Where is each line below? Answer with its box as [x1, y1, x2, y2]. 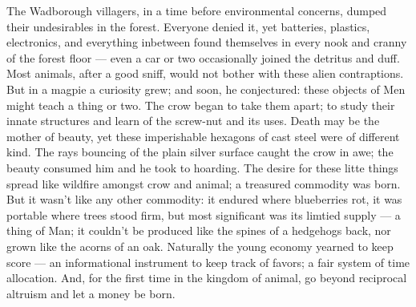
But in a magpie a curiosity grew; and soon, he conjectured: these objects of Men [6, 80, 406, 97]
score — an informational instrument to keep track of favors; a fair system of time [6, 253, 410, 270]
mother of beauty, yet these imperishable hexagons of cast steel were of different [6, 127, 400, 144]
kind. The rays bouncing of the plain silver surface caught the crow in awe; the [6, 143, 394, 160]
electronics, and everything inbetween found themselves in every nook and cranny [6, 34, 407, 50]
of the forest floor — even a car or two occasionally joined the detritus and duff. [6, 49, 400, 66]
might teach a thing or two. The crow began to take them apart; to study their [6, 96, 395, 113]
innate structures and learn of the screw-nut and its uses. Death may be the [6, 112, 380, 129]
